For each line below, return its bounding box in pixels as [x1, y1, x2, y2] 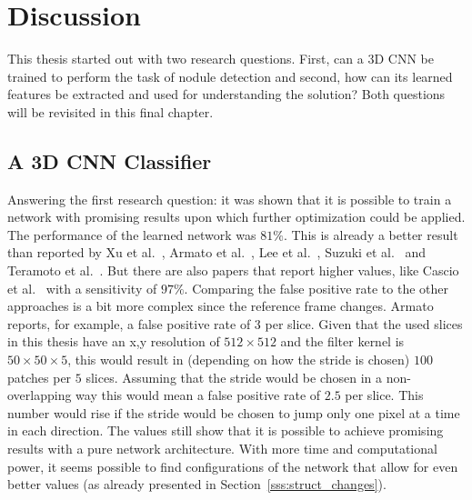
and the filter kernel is [280, 332, 405, 351]
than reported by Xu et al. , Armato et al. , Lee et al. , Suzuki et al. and [7, 243, 427, 262]
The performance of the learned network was [7, 225, 256, 244]
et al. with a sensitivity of [7, 278, 157, 297]
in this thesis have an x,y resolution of [7, 332, 220, 351]
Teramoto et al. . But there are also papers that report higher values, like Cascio [7, 261, 459, 280]
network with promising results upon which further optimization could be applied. [7, 207, 466, 226]
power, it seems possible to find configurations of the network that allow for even [7, 456, 458, 475]
